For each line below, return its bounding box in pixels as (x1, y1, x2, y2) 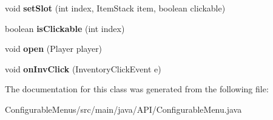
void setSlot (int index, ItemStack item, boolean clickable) (5, 2, 226, 14)
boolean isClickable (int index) (5, 22, 125, 34)
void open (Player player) (5, 42, 103, 55)
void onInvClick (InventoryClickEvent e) (5, 62, 161, 75)
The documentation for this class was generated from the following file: (5, 83, 269, 95)
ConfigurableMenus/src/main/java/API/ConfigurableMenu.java (5, 103, 242, 115)
